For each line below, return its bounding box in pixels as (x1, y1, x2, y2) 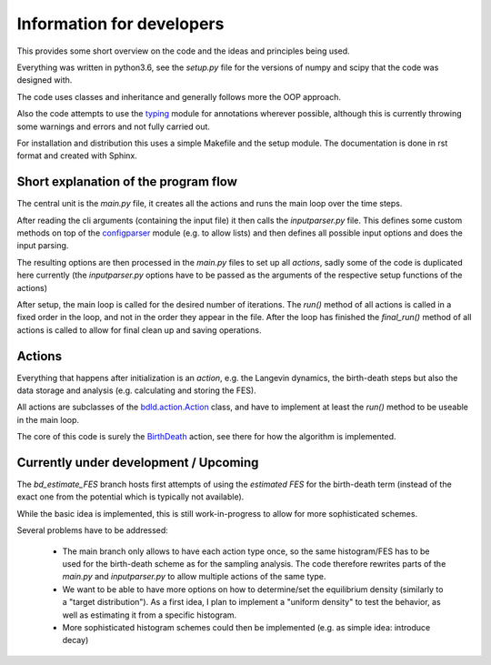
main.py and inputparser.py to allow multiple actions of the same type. (62, 571, 326, 582)
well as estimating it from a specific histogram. (62, 610, 237, 620)
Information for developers (16, 14, 225, 34)
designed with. (16, 75, 73, 86)
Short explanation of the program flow (16, 174, 238, 190)
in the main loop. (16, 414, 80, 425)
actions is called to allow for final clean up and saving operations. (16, 324, 262, 336)
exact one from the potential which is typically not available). (16, 491, 245, 502)
